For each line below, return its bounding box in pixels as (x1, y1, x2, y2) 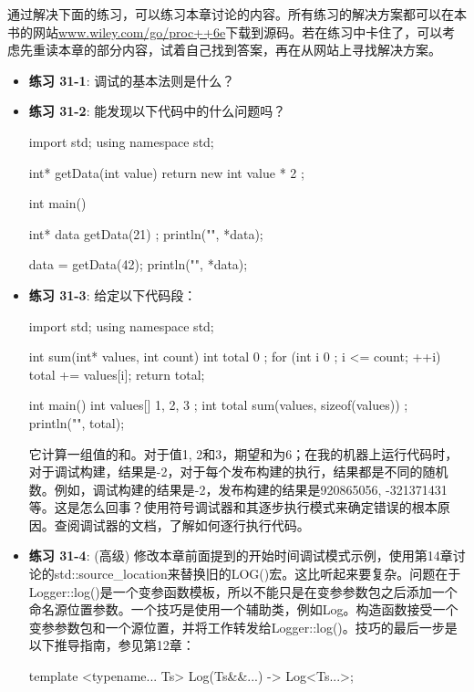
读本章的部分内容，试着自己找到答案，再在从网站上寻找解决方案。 (45, 40, 441, 59)
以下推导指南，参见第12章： (28, 635, 195, 655)
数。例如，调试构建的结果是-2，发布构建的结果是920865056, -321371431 (28, 479, 448, 498)
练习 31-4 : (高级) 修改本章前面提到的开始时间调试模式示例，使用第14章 (28, 546, 453, 565)
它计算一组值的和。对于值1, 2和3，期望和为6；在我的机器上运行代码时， (28, 444, 459, 463)
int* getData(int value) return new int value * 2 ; (28, 163, 304, 182)
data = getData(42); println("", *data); (28, 255, 248, 274)
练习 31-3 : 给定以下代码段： (28, 285, 197, 304)
